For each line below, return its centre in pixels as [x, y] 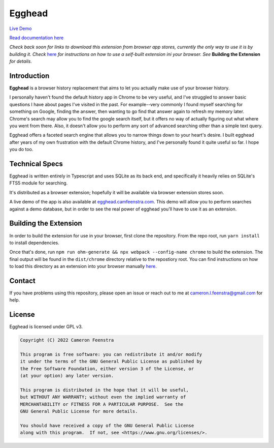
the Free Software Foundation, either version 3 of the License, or [107, 368]
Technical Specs [36, 163]
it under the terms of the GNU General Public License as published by [111, 362]
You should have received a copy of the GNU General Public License [107, 425]
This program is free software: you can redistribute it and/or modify [111, 354]
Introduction [29, 76]
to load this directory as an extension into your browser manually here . [83, 266]
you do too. [21, 150]
